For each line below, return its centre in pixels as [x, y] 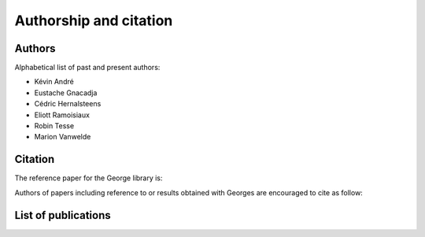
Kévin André [54, 82]
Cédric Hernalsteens [68, 104]
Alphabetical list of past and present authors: [87, 68]
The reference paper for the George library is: [89, 178]
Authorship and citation [94, 20]
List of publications [63, 215]
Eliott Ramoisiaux [62, 115]
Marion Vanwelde [63, 137]
